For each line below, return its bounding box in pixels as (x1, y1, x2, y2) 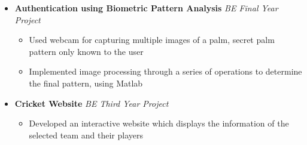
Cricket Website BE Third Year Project (14, 97, 169, 109)
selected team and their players (29, 128, 143, 141)
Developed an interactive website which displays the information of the (29, 117, 289, 129)
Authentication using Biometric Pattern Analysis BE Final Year (14, 2, 278, 14)
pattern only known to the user (29, 45, 144, 57)
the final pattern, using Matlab (29, 76, 143, 89)
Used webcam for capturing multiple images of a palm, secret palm (29, 33, 275, 46)
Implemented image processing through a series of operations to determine (29, 65, 302, 78)
